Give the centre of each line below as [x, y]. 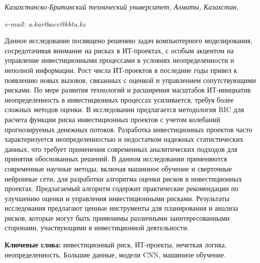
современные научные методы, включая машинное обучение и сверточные [118, 168]
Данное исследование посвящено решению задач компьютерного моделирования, [128, 40]
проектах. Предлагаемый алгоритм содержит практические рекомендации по [122, 188]
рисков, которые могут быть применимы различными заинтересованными [117, 217]
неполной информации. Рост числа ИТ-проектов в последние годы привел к [121, 70]
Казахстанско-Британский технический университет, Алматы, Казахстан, [122, 7]
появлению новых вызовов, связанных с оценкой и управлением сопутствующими [130, 80]
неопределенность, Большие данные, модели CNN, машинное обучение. [115, 254]
